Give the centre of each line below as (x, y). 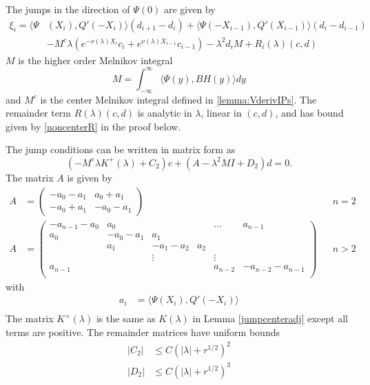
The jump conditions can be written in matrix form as (121, 149)
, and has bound (309, 113)
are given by (189, 9)
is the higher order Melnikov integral (95, 60)
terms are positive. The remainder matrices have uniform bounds (143, 332)
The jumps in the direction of (68, 9)
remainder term (39, 113)
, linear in (221, 113)
